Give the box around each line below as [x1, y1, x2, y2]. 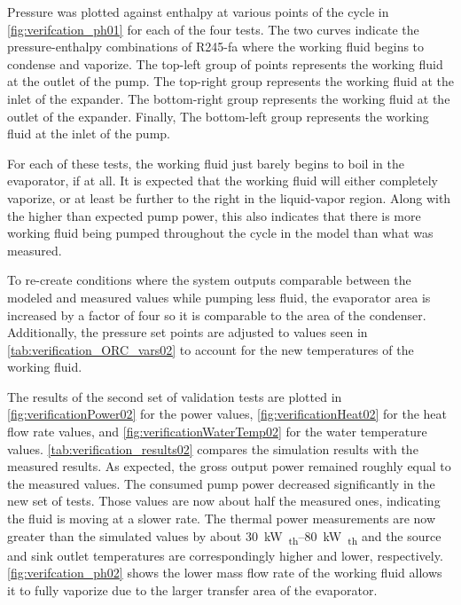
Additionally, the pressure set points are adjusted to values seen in [7, 323, 368, 342]
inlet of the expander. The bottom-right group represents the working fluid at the [7, 89, 450, 107]
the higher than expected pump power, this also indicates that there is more [7, 206, 421, 224]
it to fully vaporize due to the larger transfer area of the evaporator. [7, 580, 378, 599]
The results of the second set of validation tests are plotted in [7, 387, 342, 405]
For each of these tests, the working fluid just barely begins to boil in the [7, 153, 404, 172]
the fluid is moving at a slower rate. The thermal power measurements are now [7, 509, 436, 528]
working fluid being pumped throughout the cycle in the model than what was [7, 224, 434, 242]
